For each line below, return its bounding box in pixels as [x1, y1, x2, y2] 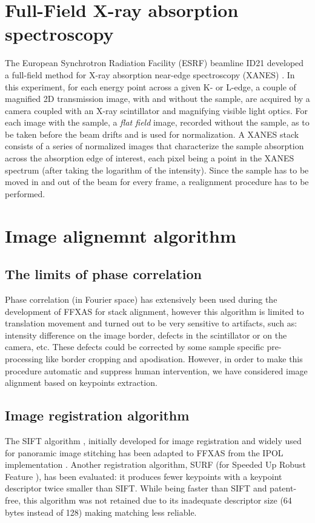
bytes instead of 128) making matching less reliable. [5, 505, 197, 518]
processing [5, 352, 43, 365]
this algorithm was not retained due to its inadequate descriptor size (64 [23, 493, 292, 506]
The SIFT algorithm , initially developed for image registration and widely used [5, 434, 302, 447]
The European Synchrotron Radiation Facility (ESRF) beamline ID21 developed [5, 56, 304, 69]
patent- [270, 482, 297, 494]
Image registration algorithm [5, 406, 190, 425]
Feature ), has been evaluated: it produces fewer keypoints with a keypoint [5, 470, 282, 482]
